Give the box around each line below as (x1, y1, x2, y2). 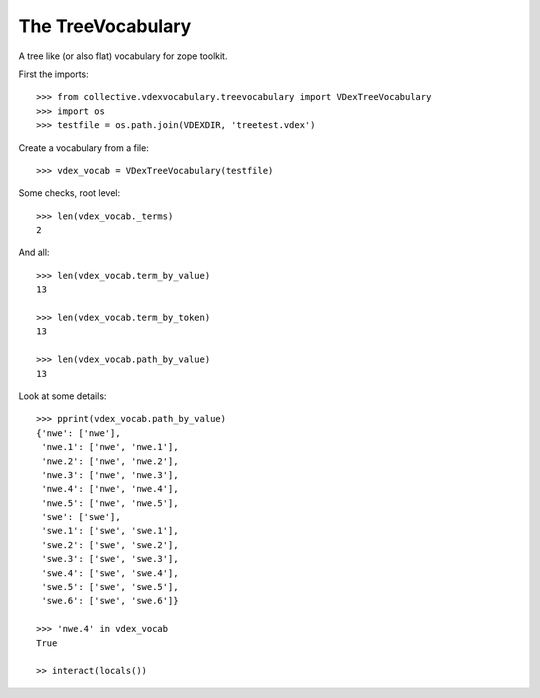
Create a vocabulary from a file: (18, 141, 149, 154)
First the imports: (18, 68, 89, 80)
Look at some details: (18, 390, 107, 402)
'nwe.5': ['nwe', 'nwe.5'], (41, 497, 179, 509)
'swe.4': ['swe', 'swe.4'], (41, 567, 179, 579)
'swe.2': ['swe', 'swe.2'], (41, 539, 179, 550)
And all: (18, 246, 50, 259)
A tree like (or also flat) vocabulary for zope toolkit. (18, 50, 228, 62)
